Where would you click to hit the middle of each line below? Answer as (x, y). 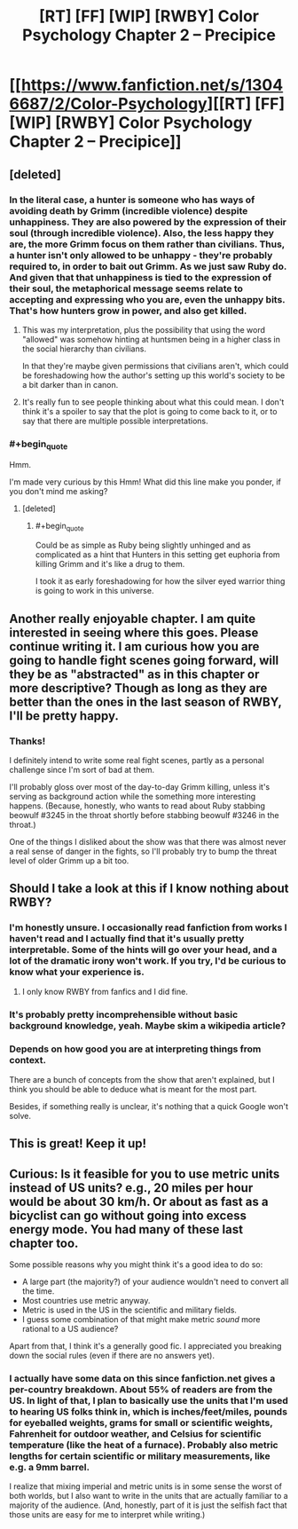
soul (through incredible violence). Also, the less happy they (142, 233)
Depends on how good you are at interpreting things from (135, 1049)
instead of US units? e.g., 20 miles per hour (131, 1188)
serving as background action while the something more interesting (133, 796)
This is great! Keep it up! (78, 1143)
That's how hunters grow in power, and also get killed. (128, 311)
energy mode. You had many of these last (126, 1230)
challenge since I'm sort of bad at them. (82, 769)
